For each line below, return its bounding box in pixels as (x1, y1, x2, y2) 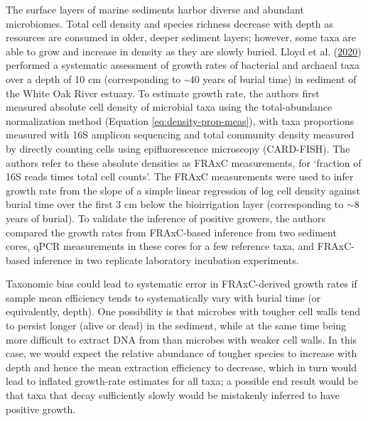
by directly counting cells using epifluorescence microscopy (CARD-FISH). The (6, 141, 350, 155)
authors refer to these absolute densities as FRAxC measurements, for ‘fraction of (6, 155, 362, 170)
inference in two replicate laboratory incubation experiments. (33, 252, 299, 267)
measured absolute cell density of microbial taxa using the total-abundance (6, 99, 332, 114)
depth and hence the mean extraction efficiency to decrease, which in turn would (6, 359, 357, 374)
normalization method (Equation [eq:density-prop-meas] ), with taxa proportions (6, 113, 355, 128)
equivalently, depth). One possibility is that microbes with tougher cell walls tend (6, 304, 361, 319)
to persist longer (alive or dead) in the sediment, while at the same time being (6, 318, 347, 333)
